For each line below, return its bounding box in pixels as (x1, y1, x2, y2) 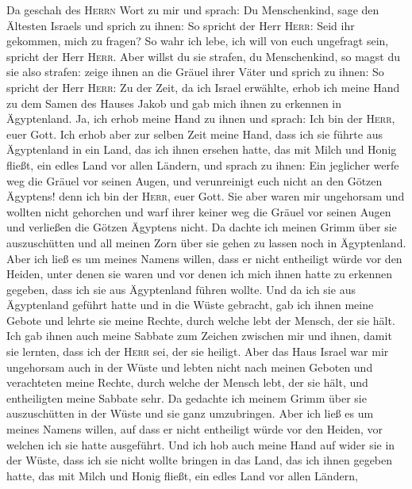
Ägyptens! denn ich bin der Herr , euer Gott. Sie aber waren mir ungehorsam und (6, 188, 405, 204)
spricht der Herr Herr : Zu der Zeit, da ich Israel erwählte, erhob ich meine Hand (6, 78, 400, 95)
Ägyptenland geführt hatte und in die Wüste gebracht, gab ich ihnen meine (6, 296, 374, 313)
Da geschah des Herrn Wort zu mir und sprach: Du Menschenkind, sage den (6, 2, 379, 17)
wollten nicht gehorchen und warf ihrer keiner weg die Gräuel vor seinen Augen (6, 203, 391, 220)
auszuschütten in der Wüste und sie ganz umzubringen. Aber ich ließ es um (6, 405, 374, 422)
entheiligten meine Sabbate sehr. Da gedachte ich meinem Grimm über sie (6, 389, 367, 406)
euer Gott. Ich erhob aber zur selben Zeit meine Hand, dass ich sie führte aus (6, 125, 383, 142)
